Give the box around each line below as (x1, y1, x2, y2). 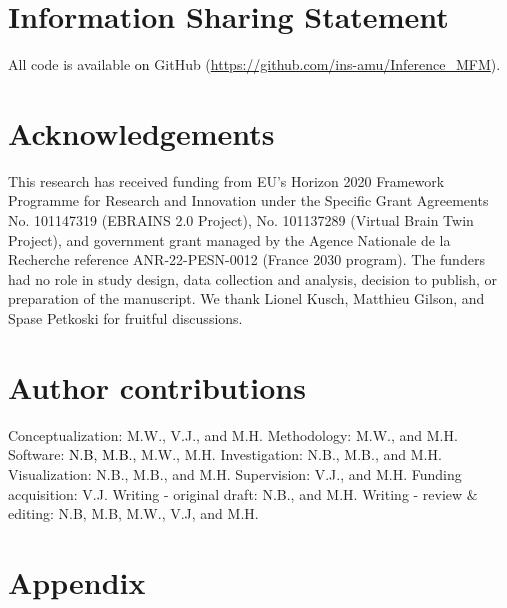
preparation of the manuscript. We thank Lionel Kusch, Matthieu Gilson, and (8, 288, 485, 309)
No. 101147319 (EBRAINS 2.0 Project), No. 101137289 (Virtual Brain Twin (8, 210, 474, 231)
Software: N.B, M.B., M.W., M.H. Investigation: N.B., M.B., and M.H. (8, 444, 442, 465)
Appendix (8, 561, 146, 602)
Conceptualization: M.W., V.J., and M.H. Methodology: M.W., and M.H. (8, 424, 458, 445)
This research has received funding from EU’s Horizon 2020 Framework (8, 170, 445, 191)
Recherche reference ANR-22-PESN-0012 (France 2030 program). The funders (8, 249, 485, 270)
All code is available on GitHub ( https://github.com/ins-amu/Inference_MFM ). (8, 54, 501, 75)
